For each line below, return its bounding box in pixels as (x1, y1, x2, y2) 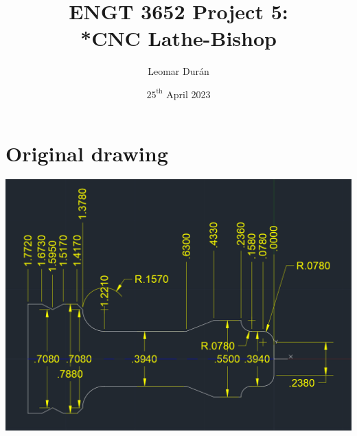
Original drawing (5, 139, 168, 167)
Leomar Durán (148, 64, 209, 78)
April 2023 (166, 87, 211, 101)
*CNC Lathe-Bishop (80, 24, 277, 52)
